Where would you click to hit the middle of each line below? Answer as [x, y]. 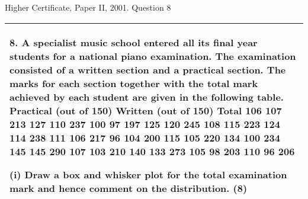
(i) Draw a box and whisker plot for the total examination [148, 174]
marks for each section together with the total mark [134, 83]
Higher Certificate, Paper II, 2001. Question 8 [88, 7]
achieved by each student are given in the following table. [147, 97]
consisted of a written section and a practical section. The [148, 69]
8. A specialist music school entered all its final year [134, 42]
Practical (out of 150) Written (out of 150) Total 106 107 [146, 110]
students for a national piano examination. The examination [153, 56]
